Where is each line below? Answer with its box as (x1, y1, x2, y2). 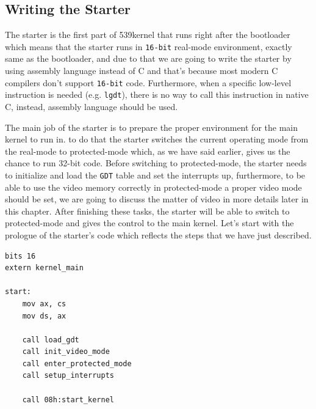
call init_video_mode (22, 347, 110, 356)
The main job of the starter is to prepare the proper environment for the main (5, 120, 298, 133)
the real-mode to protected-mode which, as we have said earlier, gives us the (5, 144, 290, 157)
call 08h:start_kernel (22, 395, 114, 404)
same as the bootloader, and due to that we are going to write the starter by (5, 52, 292, 65)
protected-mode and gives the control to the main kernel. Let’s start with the (5, 216, 294, 229)
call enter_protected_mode (22, 359, 132, 368)
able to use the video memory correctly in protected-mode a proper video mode (5, 180, 302, 193)
